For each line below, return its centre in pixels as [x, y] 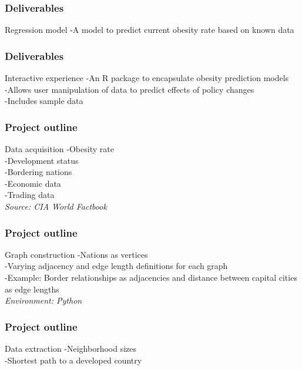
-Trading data [30, 195]
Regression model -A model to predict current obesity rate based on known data [150, 30]
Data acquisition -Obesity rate [59, 149]
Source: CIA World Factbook [56, 206]
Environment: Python [43, 300]
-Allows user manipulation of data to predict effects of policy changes [130, 89]
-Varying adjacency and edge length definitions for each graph [116, 266]
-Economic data [33, 183]
